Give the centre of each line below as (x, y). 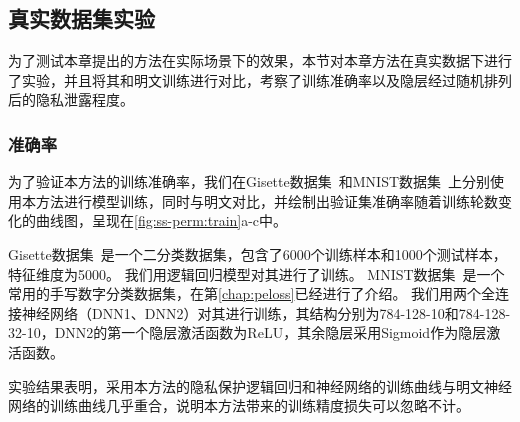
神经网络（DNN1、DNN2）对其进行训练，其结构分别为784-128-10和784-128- (266, 312)
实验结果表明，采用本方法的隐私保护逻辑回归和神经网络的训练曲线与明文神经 (260, 385)
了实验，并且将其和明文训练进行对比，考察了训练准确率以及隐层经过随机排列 (260, 79)
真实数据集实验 (81, 18)
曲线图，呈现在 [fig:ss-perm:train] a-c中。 (161, 220)
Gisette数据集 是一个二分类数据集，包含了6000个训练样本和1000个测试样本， (257, 253)
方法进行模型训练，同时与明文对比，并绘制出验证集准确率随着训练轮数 (266, 200)
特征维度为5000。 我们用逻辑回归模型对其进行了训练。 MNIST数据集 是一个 (256, 273)
